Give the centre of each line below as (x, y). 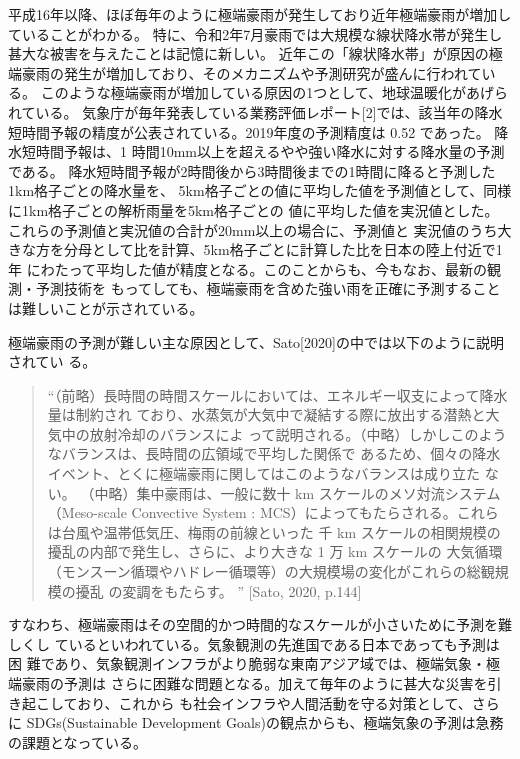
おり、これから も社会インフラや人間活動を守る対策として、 (274, 702)
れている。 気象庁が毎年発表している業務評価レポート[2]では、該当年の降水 (255, 111)
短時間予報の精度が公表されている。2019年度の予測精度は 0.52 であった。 (249, 131)
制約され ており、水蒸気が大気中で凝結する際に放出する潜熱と (280, 414)
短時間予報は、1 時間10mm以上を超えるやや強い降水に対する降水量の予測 (263, 151)
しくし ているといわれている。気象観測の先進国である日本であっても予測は (254, 643)
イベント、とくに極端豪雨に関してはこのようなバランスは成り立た (264, 473)
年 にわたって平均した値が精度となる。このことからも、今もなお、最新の (248, 268)
